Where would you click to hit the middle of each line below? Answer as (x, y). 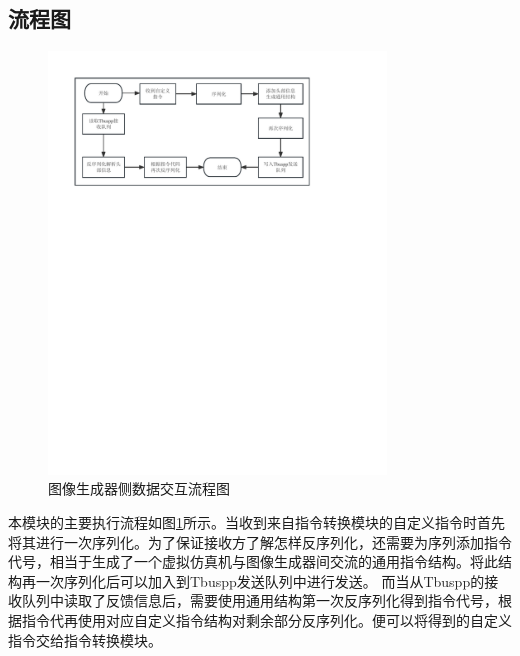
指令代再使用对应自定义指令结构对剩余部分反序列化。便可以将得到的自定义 (266, 619)
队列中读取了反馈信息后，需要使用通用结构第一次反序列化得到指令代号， (259, 600)
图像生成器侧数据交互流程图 (139, 488)
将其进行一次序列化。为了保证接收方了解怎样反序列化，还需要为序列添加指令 (260, 541)
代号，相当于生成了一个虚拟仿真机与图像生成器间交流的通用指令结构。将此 (253, 561)
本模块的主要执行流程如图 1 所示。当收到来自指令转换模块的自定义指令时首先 (256, 521)
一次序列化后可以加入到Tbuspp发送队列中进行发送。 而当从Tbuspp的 (260, 580)
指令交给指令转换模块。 (85, 639)
